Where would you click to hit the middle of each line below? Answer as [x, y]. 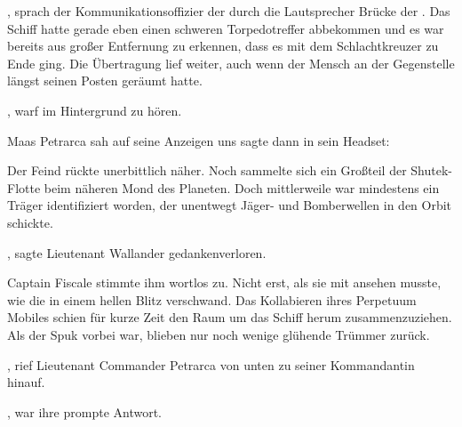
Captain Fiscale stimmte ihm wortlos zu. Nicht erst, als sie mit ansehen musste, [224, 282]
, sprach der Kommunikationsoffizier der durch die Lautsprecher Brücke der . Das [229, 11]
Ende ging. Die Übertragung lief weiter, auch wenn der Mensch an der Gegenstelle [231, 63]
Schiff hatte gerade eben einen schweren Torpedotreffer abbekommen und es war [226, 28]
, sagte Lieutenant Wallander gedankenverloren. [137, 252]
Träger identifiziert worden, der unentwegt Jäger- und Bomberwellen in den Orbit [230, 205]
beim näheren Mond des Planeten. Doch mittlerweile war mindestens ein [242, 187]
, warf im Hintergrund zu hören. [95, 110]
